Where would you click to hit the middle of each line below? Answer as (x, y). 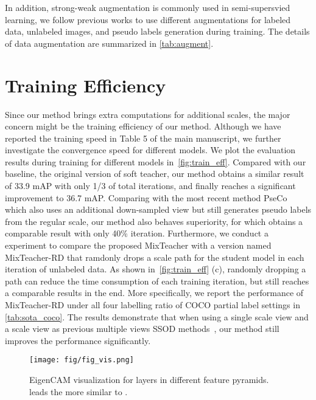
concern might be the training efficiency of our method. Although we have (143, 126)
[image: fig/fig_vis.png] (82, 360)
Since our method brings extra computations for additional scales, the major (148, 114)
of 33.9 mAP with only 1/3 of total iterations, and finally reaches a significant (150, 186)
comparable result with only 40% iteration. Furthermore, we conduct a (137, 233)
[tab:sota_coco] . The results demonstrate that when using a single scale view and (157, 316)
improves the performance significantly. (78, 340)
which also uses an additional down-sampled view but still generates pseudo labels (158, 209)
